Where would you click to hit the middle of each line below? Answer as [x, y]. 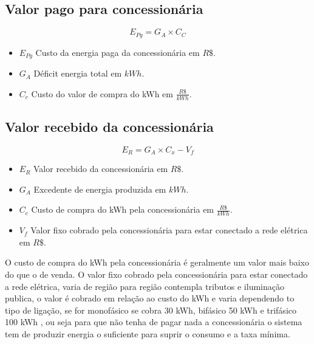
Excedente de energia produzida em [100, 189]
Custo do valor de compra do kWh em [102, 93]
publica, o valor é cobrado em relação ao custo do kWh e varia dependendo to [150, 298]
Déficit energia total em [78, 73]
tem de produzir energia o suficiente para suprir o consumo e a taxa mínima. [148, 333]
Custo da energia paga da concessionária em [118, 52]
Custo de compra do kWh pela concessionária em [123, 209]
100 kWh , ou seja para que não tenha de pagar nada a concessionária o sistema [154, 322]
